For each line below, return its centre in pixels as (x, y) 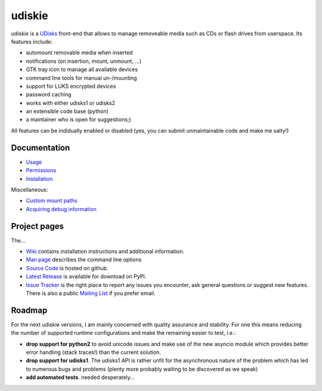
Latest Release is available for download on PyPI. (86, 277)
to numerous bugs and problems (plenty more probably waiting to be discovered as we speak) (142, 369)
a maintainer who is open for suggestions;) (78, 120)
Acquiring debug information (61, 209)
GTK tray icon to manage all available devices (82, 69)
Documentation (41, 147)
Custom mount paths (52, 201)
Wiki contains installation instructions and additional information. (105, 251)
